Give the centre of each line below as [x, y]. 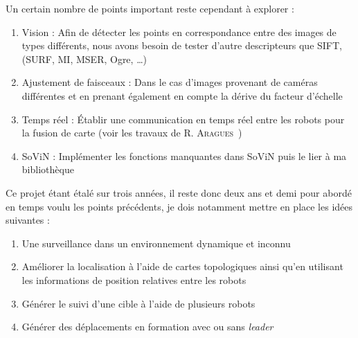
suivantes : [28, 220]
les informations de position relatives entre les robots [134, 279]
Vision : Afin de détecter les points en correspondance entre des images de [179, 32]
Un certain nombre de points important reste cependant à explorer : [150, 8]
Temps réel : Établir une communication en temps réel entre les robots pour [183, 119]
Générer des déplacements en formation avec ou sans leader [147, 327]
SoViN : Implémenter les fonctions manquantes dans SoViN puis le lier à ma [184, 155]
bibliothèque [48, 169]
